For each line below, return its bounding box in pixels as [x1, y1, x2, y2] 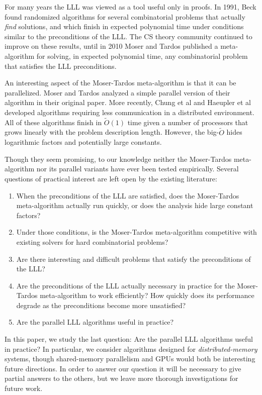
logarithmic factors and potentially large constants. [5, 137, 162, 147]
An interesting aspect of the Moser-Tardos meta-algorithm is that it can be [5, 77, 236, 88]
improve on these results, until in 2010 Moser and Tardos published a [5, 41, 218, 51]
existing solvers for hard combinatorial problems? [16, 236, 168, 247]
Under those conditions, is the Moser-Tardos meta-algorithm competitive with [16, 227, 257, 237]
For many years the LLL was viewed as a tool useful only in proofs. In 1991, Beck [5, 2, 256, 12]
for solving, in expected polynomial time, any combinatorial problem [36, 50, 248, 61]
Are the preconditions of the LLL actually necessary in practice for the [16, 280, 235, 290]
